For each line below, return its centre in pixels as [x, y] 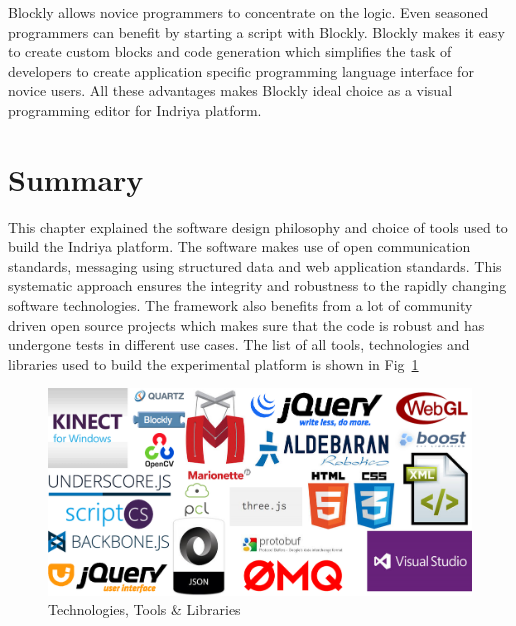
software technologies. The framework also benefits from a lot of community [240, 305]
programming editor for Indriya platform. [135, 109]
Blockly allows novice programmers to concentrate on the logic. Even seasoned [248, 12]
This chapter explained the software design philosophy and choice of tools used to [258, 226]
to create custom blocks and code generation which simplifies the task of [230, 51]
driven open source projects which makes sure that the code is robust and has [246, 324]
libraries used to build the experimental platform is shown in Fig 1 [213, 363]
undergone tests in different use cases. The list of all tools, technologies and [239, 344]
